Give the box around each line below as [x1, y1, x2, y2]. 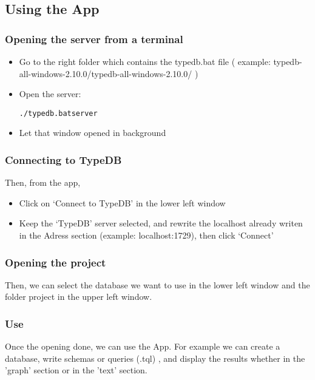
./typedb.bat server [19, 109, 98, 118]
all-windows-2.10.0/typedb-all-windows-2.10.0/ [19, 67, 192, 80]
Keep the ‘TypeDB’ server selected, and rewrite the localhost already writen [19, 217, 303, 229]
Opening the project [5, 254, 106, 270]
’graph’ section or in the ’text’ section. [5, 364, 147, 376]
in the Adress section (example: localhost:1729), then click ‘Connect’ [19, 229, 274, 242]
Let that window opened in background [19, 126, 166, 139]
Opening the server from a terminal [5, 31, 183, 46]
